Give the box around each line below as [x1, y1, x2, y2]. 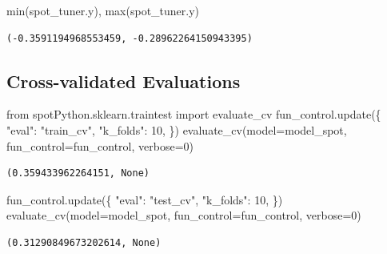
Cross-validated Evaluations [6, 68, 241, 93]
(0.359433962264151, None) [6, 167, 150, 179]
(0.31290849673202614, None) [6, 236, 162, 248]
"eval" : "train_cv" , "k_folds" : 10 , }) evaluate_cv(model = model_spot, [6, 121, 347, 138]
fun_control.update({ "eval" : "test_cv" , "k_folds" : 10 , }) [6, 191, 283, 208]
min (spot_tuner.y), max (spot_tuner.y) [6, 2, 200, 18]
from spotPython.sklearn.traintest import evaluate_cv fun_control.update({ [6, 106, 381, 123]
